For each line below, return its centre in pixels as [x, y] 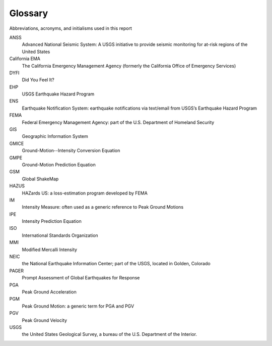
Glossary [29, 13]
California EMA [25, 59]
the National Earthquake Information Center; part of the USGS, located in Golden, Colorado [116, 264]
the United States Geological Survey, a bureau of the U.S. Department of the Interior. [110, 334]
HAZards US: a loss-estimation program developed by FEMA [85, 193]
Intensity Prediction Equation [52, 221]
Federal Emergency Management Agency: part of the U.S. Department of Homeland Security [118, 122]
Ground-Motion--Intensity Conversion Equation [71, 151]
